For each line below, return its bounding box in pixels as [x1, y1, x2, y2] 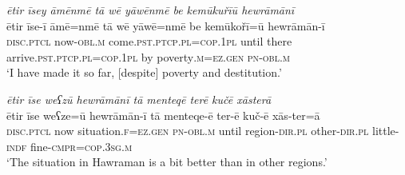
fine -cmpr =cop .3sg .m [30, 137, 133, 154]
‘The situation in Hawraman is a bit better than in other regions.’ [6, 153, 328, 170]
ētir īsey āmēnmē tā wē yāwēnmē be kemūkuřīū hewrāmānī [6, 2, 295, 18]
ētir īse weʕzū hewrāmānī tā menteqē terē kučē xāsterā [6, 90, 272, 107]
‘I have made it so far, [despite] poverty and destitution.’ [6, 64, 282, 81]
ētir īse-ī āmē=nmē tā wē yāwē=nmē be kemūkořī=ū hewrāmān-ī [6, 17, 325, 34]
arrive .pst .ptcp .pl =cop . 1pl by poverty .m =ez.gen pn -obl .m [6, 48, 290, 65]
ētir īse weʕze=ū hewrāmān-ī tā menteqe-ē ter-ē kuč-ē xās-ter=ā [6, 106, 320, 123]
